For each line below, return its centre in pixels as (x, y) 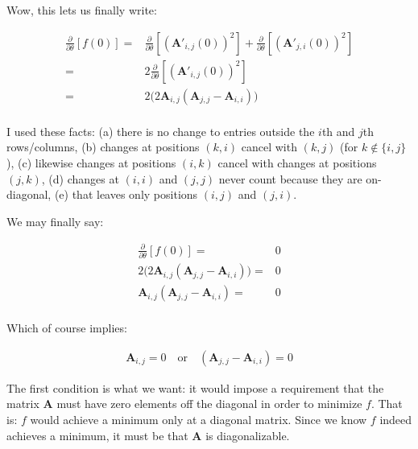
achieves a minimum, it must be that (97, 435)
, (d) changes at (80, 178)
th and (338, 131)
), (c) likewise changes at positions (91, 162)
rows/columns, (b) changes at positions (103, 147)
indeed (396, 420)
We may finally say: (55, 221)
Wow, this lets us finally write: (82, 10)
